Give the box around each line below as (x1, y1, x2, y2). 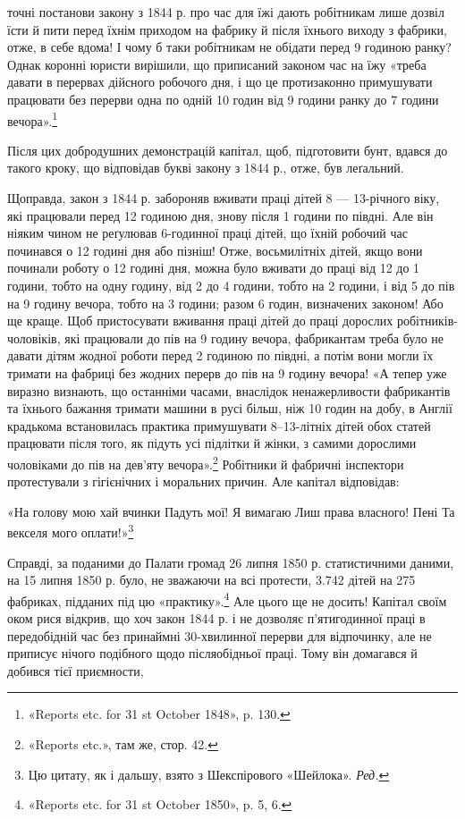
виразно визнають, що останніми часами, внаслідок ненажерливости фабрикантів (7, 381, 451, 400)
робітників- (396, 311, 458, 330)
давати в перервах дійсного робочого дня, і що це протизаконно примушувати (7, 72, 433, 91)
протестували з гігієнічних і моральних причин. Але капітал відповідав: (7, 472, 400, 491)
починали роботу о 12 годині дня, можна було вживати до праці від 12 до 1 (7, 258, 420, 277)
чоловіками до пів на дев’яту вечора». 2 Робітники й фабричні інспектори (7, 452, 404, 473)
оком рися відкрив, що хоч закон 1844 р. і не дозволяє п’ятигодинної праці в (7, 609, 426, 628)
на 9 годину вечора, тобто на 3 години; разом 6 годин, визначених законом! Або (7, 293, 444, 312)
